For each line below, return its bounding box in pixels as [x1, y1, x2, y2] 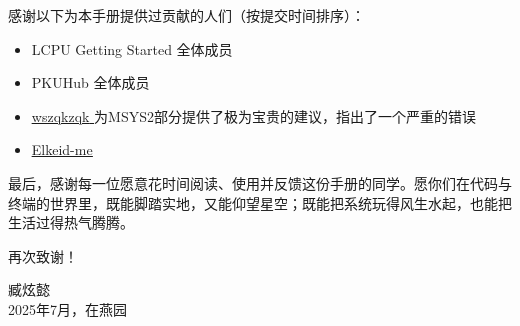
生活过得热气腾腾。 [8, 212, 134, 233]
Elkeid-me [31, 139, 93, 160]
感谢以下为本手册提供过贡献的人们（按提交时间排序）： [8, 5, 365, 25]
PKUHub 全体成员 [31, 72, 150, 93]
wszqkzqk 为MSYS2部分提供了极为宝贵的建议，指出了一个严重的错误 [31, 105, 476, 126]
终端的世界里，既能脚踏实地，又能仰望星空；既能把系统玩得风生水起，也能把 [8, 192, 512, 213]
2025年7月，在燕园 [8, 298, 127, 319]
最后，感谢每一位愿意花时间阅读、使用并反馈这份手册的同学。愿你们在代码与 [8, 172, 512, 193]
